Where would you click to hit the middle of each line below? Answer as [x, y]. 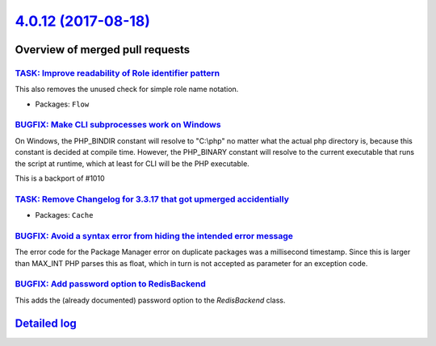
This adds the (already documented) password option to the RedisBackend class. [150, 300]
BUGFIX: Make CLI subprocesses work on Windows [118, 125]
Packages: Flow [62, 104]
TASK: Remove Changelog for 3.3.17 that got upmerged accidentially [152, 199]
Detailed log [46, 323]
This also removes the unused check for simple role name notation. [127, 90]
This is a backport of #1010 [60, 178]
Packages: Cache [64, 215]
